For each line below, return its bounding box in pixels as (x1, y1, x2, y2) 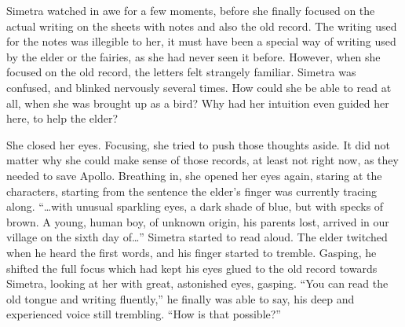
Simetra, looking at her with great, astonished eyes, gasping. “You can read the (6, 275, 389, 292)
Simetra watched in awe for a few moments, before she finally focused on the (6, 2, 375, 18)
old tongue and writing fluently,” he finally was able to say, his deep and (6, 290, 355, 307)
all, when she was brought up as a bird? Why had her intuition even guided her (6, 94, 389, 111)
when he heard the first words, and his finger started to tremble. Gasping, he (6, 244, 377, 260)
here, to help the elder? (6, 110, 119, 127)
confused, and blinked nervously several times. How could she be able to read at (6, 79, 392, 95)
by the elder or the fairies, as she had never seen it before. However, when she (6, 48, 381, 64)
